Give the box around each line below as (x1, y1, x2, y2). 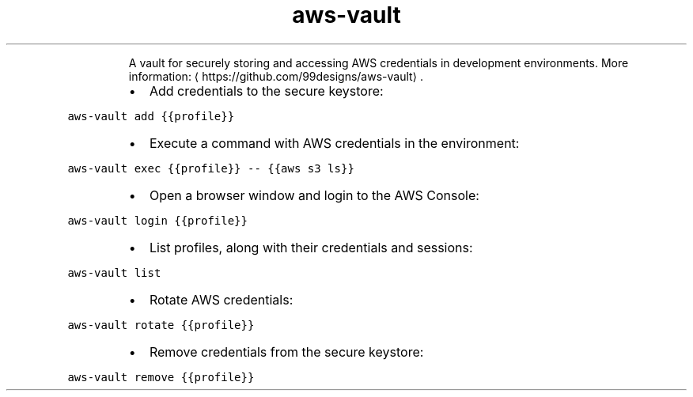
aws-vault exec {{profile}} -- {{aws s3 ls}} (67, 161, 354, 175)
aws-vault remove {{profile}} (67, 370, 255, 384)
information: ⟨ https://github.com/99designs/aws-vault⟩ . (128, 69, 424, 83)
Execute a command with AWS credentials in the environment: (149, 134, 520, 151)
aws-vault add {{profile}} (67, 109, 235, 123)
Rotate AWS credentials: (149, 291, 293, 308)
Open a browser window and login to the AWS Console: (149, 187, 479, 203)
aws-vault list (67, 266, 161, 279)
